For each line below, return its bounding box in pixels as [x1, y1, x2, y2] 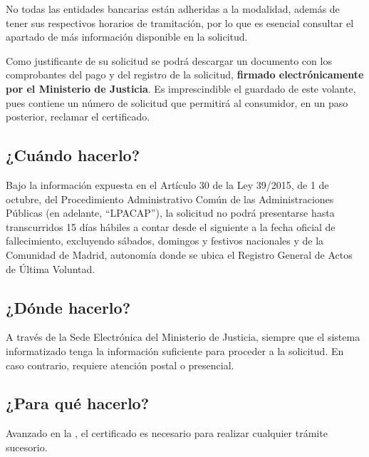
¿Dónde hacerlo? [6, 296, 131, 318]
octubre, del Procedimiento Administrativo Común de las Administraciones [6, 191, 334, 206]
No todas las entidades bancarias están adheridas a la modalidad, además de [6, 1, 340, 16]
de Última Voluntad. [6, 261, 95, 276]
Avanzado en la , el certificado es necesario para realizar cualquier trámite [6, 426, 328, 441]
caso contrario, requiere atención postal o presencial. [6, 357, 234, 372]
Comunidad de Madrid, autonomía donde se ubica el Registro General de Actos [6, 247, 353, 262]
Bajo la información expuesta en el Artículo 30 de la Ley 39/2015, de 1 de [6, 177, 329, 192]
